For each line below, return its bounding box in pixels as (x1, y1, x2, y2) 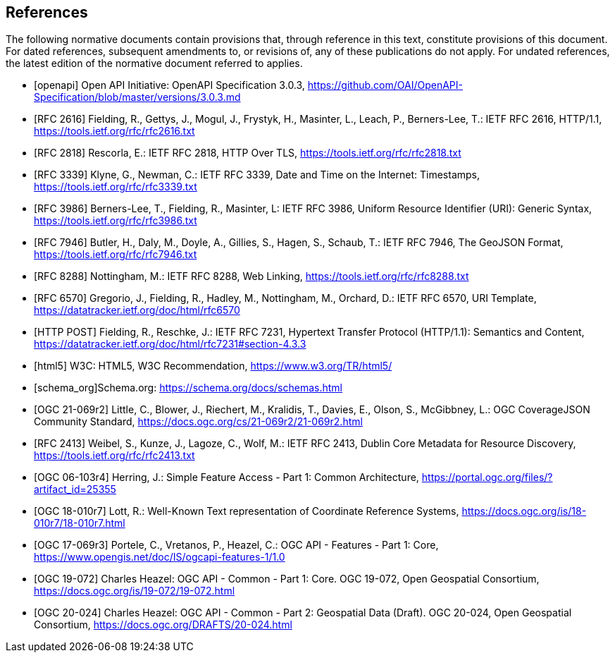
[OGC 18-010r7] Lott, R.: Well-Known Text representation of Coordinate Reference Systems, (34, 505, 459, 518)
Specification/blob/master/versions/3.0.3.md (34, 91, 241, 104)
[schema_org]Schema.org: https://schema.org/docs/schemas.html (34, 382, 343, 394)
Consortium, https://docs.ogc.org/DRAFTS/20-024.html (34, 619, 292, 631)
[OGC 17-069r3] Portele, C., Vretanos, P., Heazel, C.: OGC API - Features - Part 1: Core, (34, 539, 439, 552)
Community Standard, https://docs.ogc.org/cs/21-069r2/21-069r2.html (34, 415, 363, 428)
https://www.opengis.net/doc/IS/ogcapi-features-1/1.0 (34, 551, 285, 563)
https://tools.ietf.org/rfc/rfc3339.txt (34, 181, 197, 193)
